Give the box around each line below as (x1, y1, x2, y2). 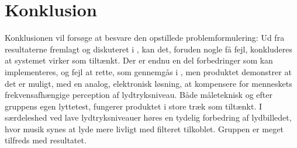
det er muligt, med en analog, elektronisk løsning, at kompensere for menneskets (5, 77, 292, 89)
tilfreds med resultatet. (5, 134, 87, 146)
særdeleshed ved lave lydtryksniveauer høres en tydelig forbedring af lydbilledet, (5, 111, 292, 124)
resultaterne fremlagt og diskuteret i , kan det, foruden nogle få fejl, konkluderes (5, 43, 293, 55)
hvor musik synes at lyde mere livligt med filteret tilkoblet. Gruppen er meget (5, 122, 284, 135)
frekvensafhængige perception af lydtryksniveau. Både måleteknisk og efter (5, 89, 272, 101)
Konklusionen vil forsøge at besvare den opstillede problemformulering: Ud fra (5, 31, 285, 44)
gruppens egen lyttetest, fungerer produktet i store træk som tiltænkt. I (5, 100, 263, 112)
